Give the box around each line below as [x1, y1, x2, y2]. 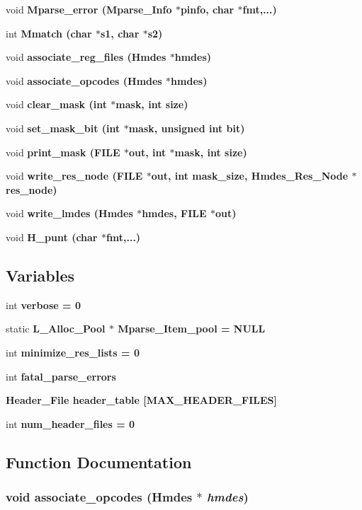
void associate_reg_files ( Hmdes [6, 50, 166, 64]
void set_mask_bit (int [6, 120, 120, 135]
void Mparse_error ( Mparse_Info [6, 2, 172, 16]
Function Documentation [6, 451, 192, 473]
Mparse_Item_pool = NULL [118, 321, 266, 336]
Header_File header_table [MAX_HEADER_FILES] [6, 393, 277, 407]
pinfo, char [180, 2, 234, 16]
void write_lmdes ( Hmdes [6, 206, 133, 221]
